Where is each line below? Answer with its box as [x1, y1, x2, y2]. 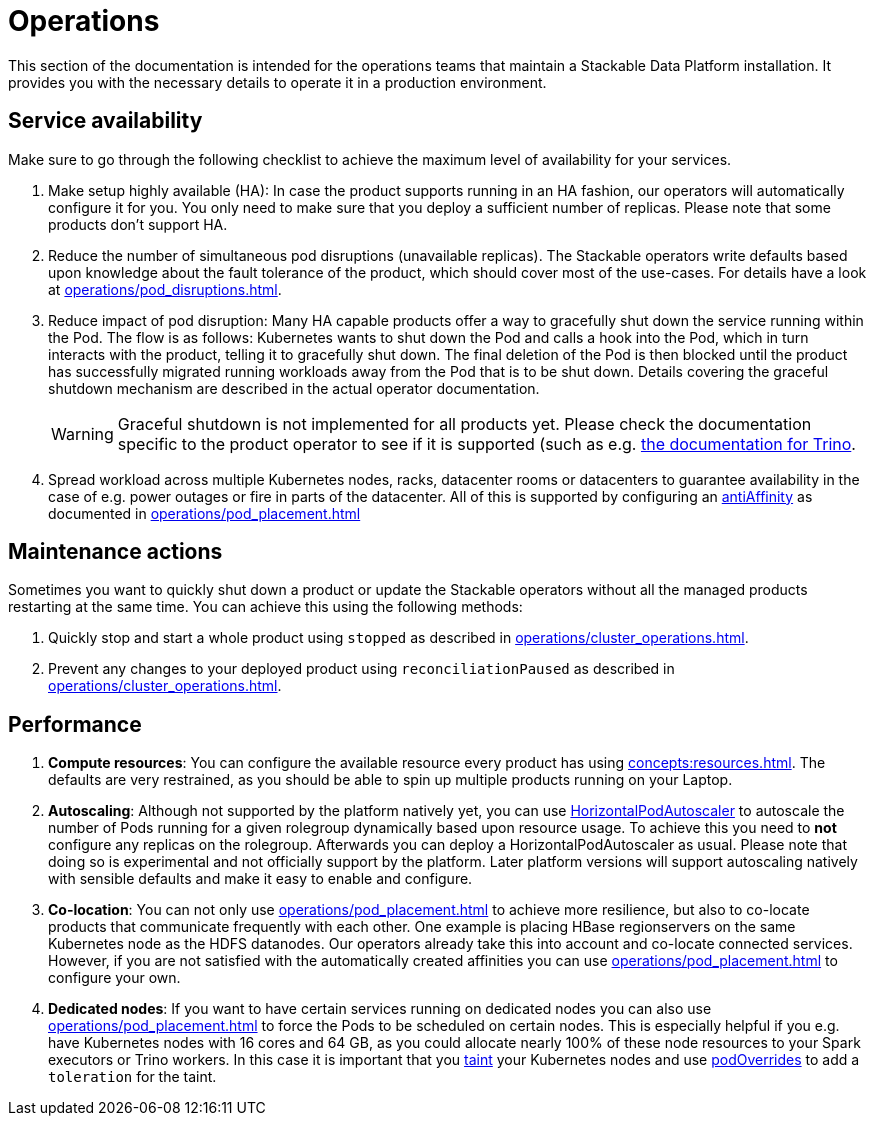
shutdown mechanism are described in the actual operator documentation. [48, 379, 540, 397]
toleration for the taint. [48, 1068, 217, 1086]
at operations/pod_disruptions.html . [48, 280, 282, 298]
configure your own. [48, 969, 181, 987]
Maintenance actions [8, 539, 223, 565]
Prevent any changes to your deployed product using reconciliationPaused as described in [48, 660, 675, 678]
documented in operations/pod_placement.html [48, 504, 361, 522]
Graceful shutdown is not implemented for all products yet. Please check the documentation [117, 413, 812, 434]
